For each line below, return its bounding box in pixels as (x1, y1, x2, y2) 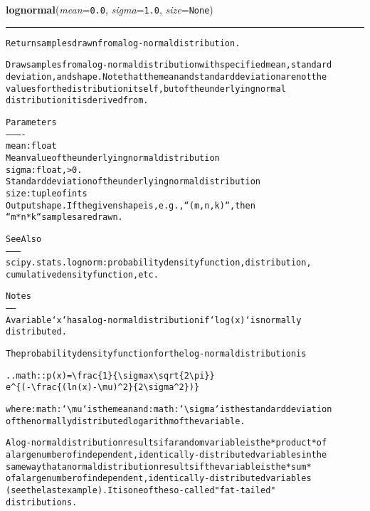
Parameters (6, 117, 57, 127)
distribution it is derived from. (6, 95, 149, 106)
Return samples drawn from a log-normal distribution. (6, 38, 240, 48)
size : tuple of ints (6, 188, 88, 199)
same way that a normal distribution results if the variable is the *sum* (6, 461, 312, 472)
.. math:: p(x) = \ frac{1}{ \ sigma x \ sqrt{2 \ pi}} (6, 370, 215, 381)
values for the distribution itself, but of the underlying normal (6, 83, 286, 94)
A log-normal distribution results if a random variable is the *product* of (6, 438, 327, 448)
